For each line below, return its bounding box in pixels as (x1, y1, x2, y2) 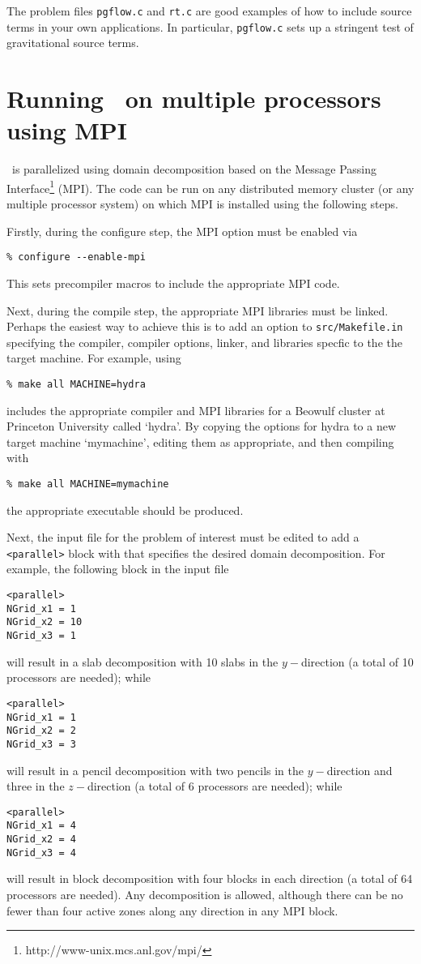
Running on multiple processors (6, 82, 381, 115)
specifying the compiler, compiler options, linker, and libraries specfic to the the (6, 333, 402, 350)
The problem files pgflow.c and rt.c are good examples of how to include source (6, 2, 412, 19)
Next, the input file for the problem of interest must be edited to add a (6, 529, 359, 546)
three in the (6, 778, 65, 795)
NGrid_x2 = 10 (6, 616, 83, 628)
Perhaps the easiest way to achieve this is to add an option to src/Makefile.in (6, 318, 403, 335)
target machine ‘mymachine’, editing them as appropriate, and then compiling (6, 433, 394, 450)
